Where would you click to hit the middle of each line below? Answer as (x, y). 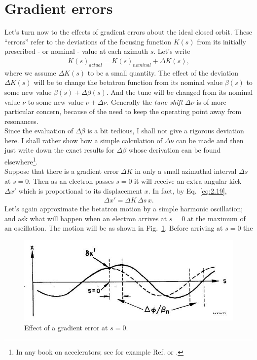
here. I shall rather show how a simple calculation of (83, 140)
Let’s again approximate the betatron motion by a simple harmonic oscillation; (124, 209)
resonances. (21, 121)
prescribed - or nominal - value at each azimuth (76, 51)
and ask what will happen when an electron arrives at (86, 218)
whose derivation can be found (175, 150)
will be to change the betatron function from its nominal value (128, 82)
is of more (211, 101)
